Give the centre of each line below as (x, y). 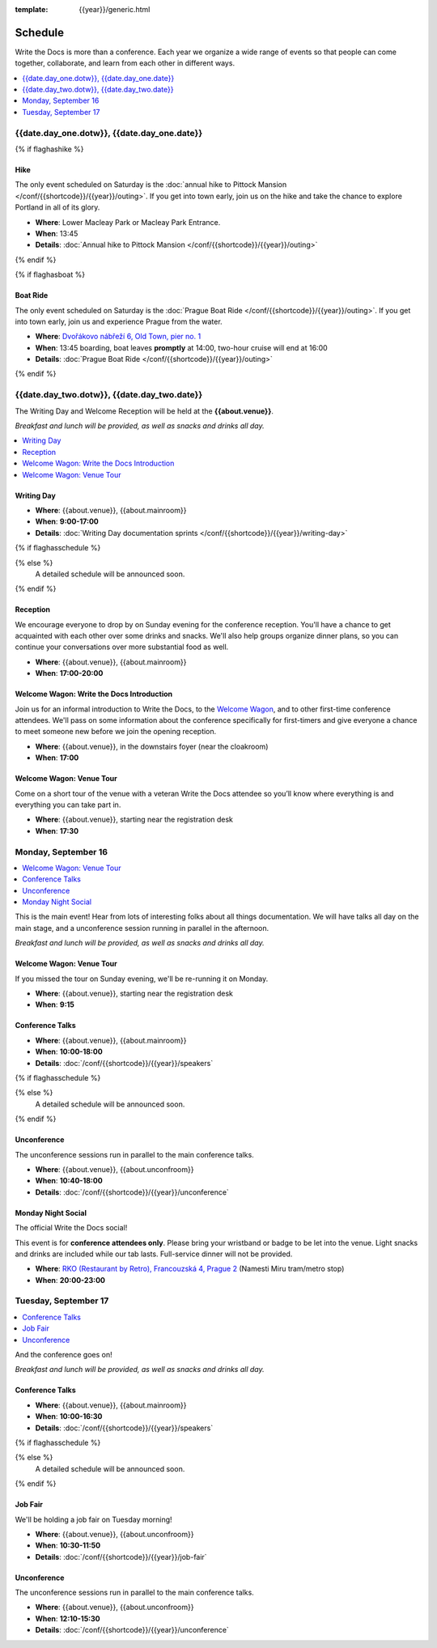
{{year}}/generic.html (115, 9)
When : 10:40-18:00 (69, 1181)
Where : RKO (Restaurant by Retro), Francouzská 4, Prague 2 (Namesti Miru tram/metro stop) (190, 1269)
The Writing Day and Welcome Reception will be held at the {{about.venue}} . (144, 411)
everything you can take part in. (68, 805)
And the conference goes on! (64, 1354)
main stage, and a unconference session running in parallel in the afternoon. (142, 928)
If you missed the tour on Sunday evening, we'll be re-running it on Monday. (142, 979)
